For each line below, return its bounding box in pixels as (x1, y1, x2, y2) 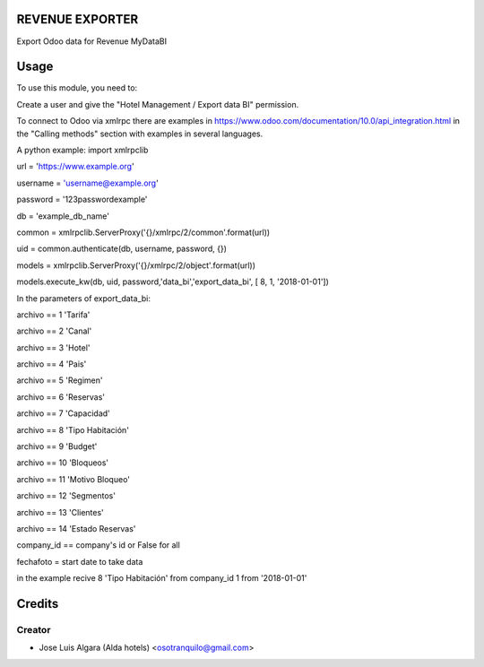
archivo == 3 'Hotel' (16, 342, 91, 353)
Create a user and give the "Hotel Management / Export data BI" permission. (16, 99, 299, 109)
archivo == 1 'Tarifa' (16, 309, 91, 320)
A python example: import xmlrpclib (16, 144, 149, 155)
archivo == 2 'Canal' (16, 325, 92, 336)
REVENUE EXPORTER (16, 12, 139, 27)
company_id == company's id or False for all (16, 540, 181, 550)
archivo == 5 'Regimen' (16, 375, 103, 385)
